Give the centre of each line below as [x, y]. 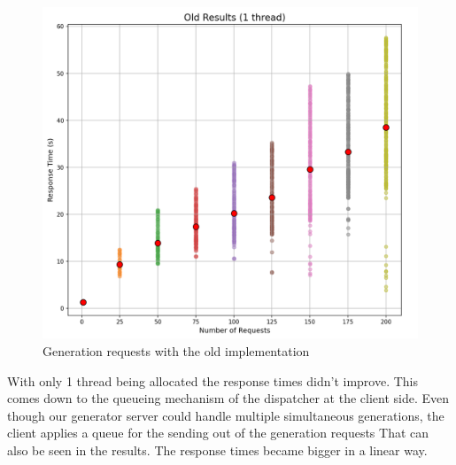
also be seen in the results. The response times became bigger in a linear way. [217, 449]
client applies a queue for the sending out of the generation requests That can [218, 433]
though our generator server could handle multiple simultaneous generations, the [226, 415]
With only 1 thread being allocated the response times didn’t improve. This [213, 380]
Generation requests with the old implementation [176, 350]
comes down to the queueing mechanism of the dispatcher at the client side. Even [228, 398]
